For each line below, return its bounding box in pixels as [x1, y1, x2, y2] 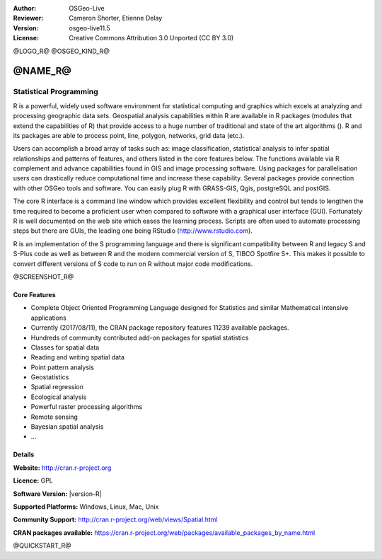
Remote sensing [30, 413, 78, 421]
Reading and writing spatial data [30, 353, 125, 362]
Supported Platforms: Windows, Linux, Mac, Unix [13, 502, 159, 511]
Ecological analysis [30, 393, 87, 401]
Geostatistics [30, 373, 69, 381]
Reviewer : [13, 14, 44, 23]
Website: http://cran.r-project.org [13, 463, 112, 472]
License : [13, 34, 39, 42]
